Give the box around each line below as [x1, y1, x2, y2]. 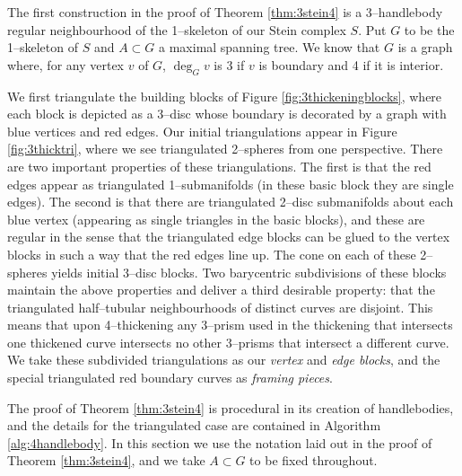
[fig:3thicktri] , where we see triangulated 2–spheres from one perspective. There [7, 139, 443, 158]
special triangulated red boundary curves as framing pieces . [7, 368, 333, 387]
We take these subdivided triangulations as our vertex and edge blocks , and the [7, 350, 440, 369]
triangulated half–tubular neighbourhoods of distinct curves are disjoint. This [7, 297, 433, 316]
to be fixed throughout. [249, 451, 378, 470]
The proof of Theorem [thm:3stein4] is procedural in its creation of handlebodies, [7, 398, 454, 417]
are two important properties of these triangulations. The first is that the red [7, 156, 431, 175]
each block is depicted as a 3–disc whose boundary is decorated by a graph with [7, 104, 447, 123]
